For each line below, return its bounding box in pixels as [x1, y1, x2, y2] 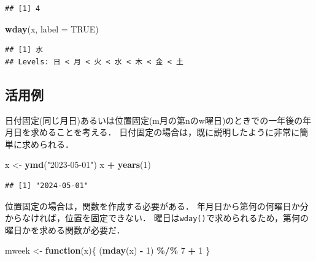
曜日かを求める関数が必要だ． [5, 223, 125, 236]
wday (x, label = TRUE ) [5, 22, 99, 35]
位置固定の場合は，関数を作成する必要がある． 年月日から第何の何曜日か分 [5, 199, 309, 212]
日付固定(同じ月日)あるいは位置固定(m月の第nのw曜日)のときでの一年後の [5, 113, 303, 126]
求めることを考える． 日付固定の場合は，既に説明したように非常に [30, 126, 300, 138]
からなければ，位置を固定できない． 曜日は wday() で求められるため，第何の [5, 211, 309, 224]
